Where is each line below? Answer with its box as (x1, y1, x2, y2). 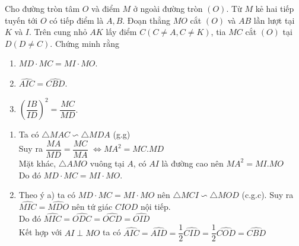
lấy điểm (106, 25, 137, 38)
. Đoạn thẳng (122, 14, 170, 26)
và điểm (91, 2, 120, 14)
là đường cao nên (161, 156, 224, 169)
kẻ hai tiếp (255, 2, 294, 14)
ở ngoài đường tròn (133, 2, 203, 14)
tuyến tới (5, 14, 38, 26)
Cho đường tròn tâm (5, 2, 80, 14)
